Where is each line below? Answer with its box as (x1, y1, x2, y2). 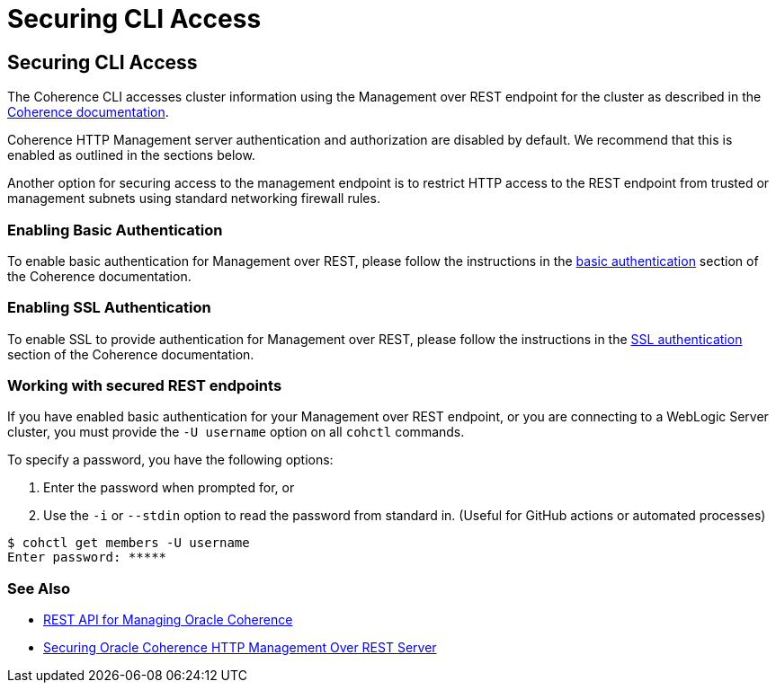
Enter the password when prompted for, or (43, 480, 295, 496)
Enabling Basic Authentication (7, 220, 223, 239)
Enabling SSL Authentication (7, 298, 211, 317)
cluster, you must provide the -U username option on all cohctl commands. (7, 424, 465, 440)
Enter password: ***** (7, 550, 167, 565)
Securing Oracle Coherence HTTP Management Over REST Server (43, 640, 437, 656)
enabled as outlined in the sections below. (7, 147, 255, 164)
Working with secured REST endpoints (7, 376, 282, 395)
